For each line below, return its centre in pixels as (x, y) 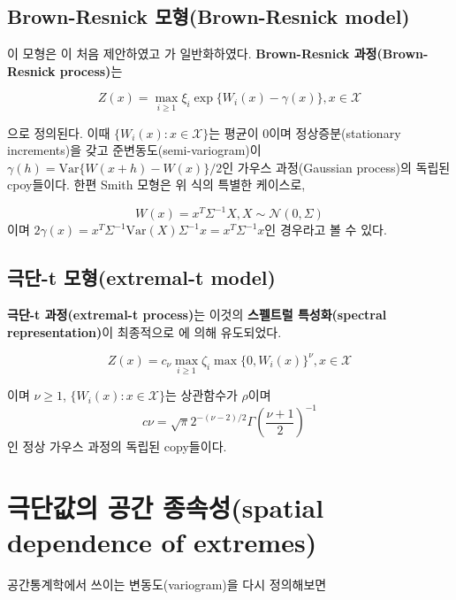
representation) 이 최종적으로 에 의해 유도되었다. (144, 331)
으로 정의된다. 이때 (59, 132)
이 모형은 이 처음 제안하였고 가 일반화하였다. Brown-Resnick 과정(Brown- (218, 54)
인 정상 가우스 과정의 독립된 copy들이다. (117, 446)
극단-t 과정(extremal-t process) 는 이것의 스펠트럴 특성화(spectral (197, 315)
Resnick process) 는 (65, 70)
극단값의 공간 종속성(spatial (166, 508)
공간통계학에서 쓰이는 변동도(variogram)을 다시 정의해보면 (167, 585)
